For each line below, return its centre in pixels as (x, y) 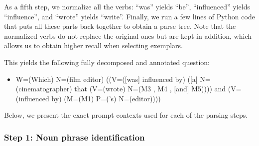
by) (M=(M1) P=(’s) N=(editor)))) (106, 98)
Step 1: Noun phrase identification (74, 137)
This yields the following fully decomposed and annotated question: (107, 62)
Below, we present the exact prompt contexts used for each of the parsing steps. (126, 115)
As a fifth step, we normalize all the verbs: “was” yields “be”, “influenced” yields (127, 6)
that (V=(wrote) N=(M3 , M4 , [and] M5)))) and (150, 89)
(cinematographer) (44, 89)
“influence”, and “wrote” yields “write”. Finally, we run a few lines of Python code (129, 16)
